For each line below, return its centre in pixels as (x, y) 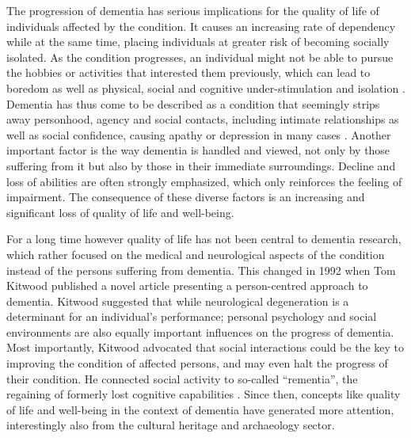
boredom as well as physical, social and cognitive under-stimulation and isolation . (206, 88)
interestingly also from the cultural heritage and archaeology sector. (171, 425)
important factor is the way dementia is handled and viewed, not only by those (198, 150)
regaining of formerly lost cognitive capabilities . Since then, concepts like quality (204, 394)
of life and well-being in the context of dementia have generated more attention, (200, 409)
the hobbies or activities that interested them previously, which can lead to (188, 72)
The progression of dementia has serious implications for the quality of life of (193, 10)
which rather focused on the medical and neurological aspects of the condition (196, 254)
